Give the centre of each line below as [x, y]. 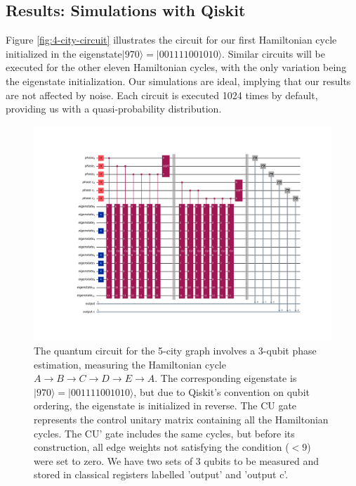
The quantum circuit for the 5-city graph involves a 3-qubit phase [175, 350]
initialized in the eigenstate [64, 53]
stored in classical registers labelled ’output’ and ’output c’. [161, 474]
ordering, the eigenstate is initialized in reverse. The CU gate [165, 405]
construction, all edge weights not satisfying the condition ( [161, 447]
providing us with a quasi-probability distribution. [114, 109]
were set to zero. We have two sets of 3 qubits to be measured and [177, 460]
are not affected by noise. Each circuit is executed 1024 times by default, [162, 95]
